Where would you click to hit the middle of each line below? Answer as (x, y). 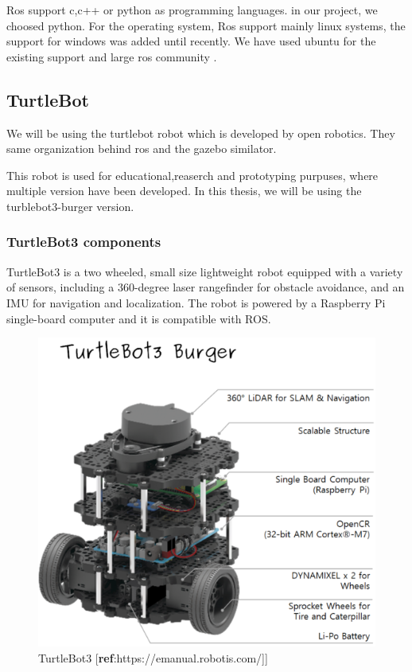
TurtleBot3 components (84, 242)
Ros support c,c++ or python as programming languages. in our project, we (192, 10)
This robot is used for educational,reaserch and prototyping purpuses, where (192, 175)
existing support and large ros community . (112, 56)
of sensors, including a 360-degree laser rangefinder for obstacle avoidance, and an (206, 287)
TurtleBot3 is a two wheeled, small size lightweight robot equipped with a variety (205, 271)
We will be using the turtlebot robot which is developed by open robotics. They (201, 133)
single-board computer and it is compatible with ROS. (139, 318)
